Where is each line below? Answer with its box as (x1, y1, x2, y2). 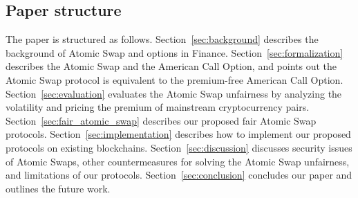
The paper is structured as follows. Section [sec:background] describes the (6, 32, 319, 46)
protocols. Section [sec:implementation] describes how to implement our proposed (6, 127, 351, 141)
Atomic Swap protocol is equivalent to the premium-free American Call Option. (6, 72, 343, 87)
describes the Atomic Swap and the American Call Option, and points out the (6, 59, 337, 73)
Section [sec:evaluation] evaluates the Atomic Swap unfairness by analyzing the (6, 86, 342, 100)
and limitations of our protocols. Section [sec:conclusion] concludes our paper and (6, 168, 352, 182)
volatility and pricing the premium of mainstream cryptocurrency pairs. (6, 100, 310, 114)
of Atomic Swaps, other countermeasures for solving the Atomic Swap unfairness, (6, 154, 350, 168)
